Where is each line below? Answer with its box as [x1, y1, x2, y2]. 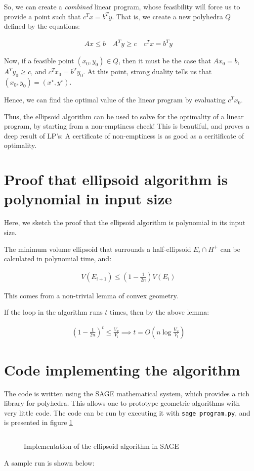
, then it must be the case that [118, 55, 212, 66]
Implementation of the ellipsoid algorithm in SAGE [24, 441, 179, 451]
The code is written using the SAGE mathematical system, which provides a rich [4, 388, 250, 398]
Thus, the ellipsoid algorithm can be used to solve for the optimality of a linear [4, 111, 244, 121]
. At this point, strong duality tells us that [83, 66, 212, 77]
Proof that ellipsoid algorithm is [4, 169, 228, 189]
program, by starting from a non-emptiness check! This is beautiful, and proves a [4, 121, 250, 131]
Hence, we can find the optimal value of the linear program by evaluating [4, 94, 226, 105]
